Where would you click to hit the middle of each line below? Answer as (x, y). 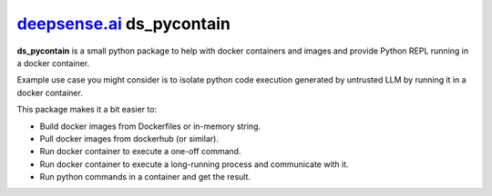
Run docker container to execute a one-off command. (140, 152)
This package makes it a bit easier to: (87, 110)
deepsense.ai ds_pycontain (124, 24)
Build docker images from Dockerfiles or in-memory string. (150, 126)
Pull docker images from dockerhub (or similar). (129, 138)
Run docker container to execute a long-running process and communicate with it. (195, 164)
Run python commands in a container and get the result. (145, 177)
